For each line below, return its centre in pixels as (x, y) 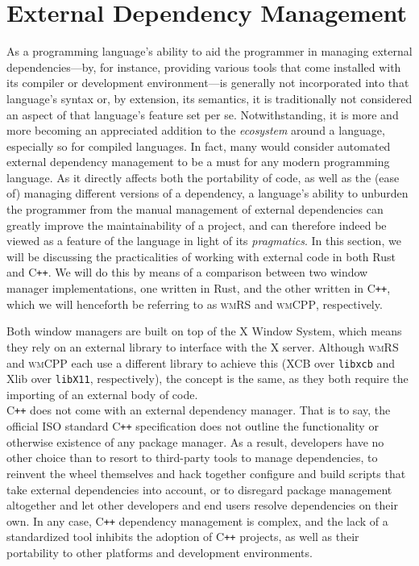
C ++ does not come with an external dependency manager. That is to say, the (199, 410)
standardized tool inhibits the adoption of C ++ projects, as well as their (183, 537)
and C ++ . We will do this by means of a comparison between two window (187, 272)
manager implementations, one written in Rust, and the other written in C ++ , (199, 288)
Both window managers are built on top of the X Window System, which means (204, 331)
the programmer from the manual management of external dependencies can (195, 209)
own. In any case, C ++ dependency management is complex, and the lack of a (197, 520)
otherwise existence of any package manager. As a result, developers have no (195, 441)
